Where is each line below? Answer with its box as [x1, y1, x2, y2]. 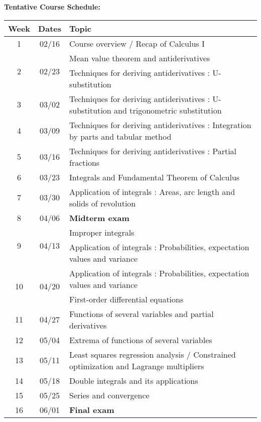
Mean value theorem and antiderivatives [69, 52, 210, 64]
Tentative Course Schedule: [4, 2, 100, 12]
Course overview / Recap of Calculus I [69, 37, 205, 49]
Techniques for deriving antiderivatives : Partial [69, 145, 237, 157]
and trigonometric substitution [114, 104, 222, 116]
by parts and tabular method [69, 130, 172, 142]
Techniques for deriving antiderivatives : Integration [69, 119, 251, 131]
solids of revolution [69, 197, 136, 209]
